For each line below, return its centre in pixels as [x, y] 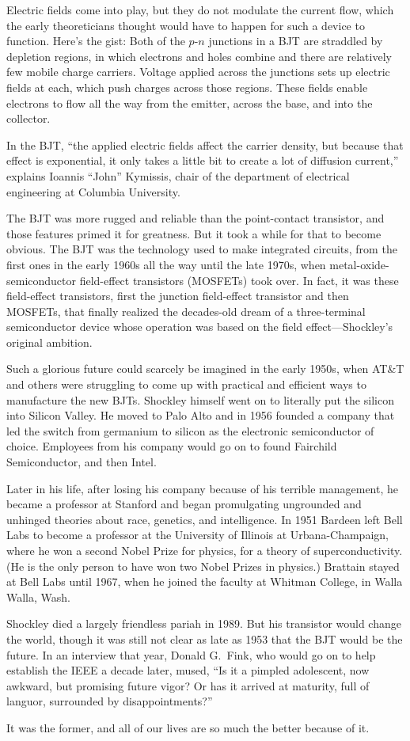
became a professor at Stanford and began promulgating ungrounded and [184, 504]
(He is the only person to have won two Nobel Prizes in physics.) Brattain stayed [203, 566]
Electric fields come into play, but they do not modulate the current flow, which [200, 9]
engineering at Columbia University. [93, 191]
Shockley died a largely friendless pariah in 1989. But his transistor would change [204, 623]
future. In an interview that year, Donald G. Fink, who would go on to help [191, 654]
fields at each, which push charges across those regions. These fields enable [187, 87]
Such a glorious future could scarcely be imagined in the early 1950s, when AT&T [205, 369]
